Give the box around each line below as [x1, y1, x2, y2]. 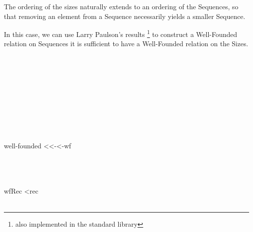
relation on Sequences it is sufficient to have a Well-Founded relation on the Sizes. [4, 38, 248, 49]
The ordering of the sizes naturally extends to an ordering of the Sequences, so [4, 1, 238, 11]
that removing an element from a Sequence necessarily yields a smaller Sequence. [4, 11, 245, 21]
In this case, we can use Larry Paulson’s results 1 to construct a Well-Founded [4, 28, 237, 39]
